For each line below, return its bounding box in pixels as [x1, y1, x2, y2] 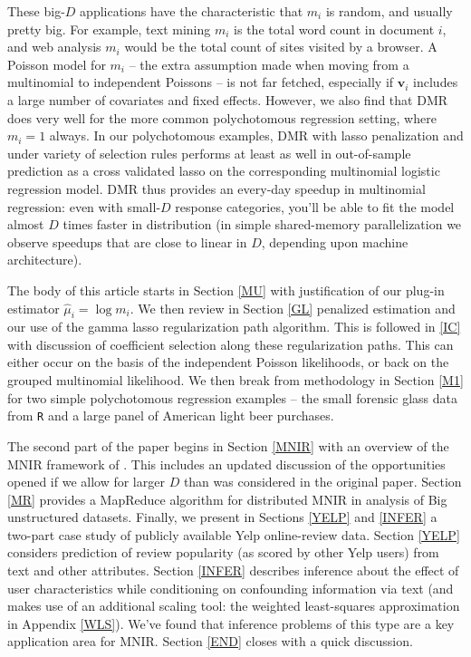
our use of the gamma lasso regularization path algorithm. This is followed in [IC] [7, 317, 461, 336]
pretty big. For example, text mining [7, 19, 211, 38]
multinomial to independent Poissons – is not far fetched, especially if [7, 72, 394, 92]
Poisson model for [7, 54, 106, 73]
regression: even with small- [7, 197, 161, 216]
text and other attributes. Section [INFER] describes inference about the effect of [7, 561, 459, 580]
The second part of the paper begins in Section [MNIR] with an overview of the [7, 436, 449, 455]
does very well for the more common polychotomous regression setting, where [7, 108, 437, 127]
